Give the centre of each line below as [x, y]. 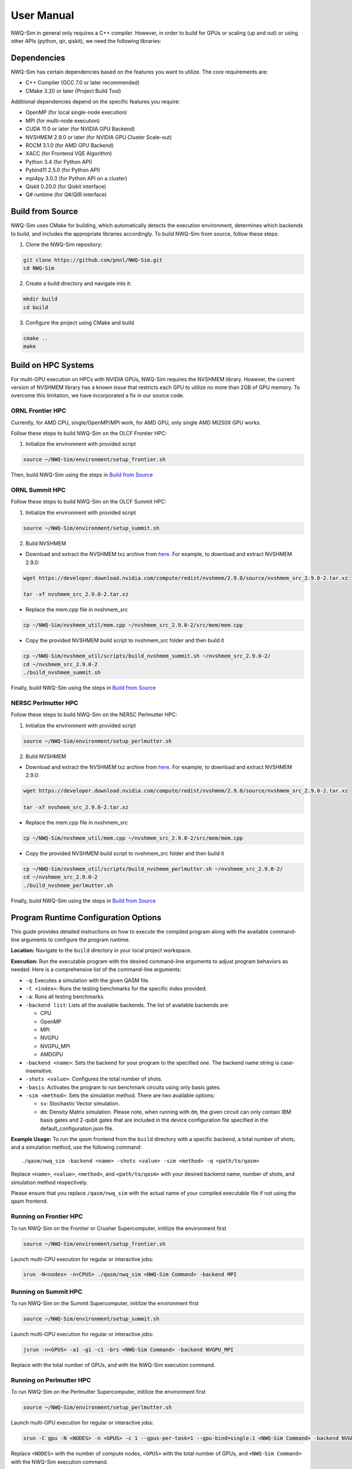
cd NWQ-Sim [39, 268]
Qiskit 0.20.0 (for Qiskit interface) [66, 186]
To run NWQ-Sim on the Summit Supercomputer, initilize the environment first [105, 1303]
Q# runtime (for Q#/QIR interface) [66, 194]
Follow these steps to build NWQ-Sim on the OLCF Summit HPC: [89, 502]
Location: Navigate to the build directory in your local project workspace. [101, 950]
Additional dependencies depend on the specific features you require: [95, 102]
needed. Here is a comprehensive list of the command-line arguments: [96, 970]
